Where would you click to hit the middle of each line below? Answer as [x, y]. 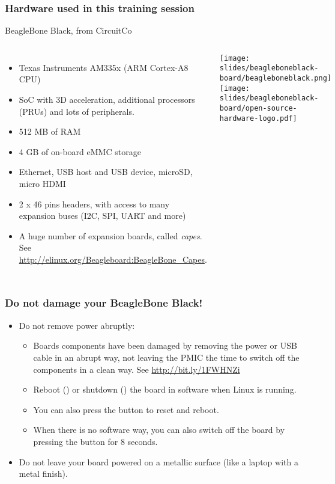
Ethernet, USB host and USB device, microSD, [106, 172]
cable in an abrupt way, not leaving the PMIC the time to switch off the [166, 357]
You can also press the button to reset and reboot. [126, 409]
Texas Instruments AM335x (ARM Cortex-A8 [104, 67]
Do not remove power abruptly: [77, 325]
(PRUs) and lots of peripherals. [77, 111]
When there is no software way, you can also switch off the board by [159, 430]
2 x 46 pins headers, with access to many [94, 204]
